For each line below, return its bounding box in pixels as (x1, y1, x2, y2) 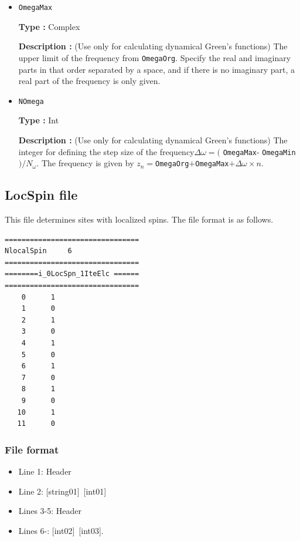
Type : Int (18, 114, 59, 126)
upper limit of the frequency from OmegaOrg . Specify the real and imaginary (18, 51, 291, 63)
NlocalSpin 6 (5, 247, 72, 256)
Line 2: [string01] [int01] (18, 485, 107, 497)
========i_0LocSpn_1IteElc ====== (5, 270, 139, 278)
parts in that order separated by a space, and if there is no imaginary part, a (18, 63, 295, 75)
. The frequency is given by (36, 157, 134, 169)
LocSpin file (5, 186, 78, 204)
